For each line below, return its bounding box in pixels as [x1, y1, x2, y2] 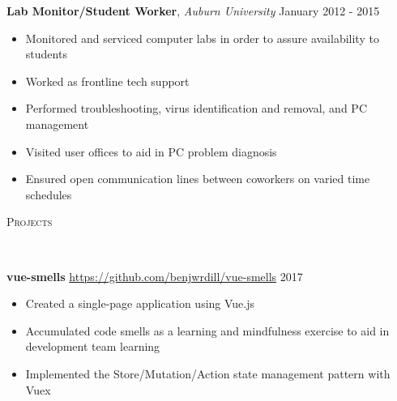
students [25, 45, 67, 62]
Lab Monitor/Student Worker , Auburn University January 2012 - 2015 [6, 2, 380, 19]
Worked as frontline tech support [25, 72, 190, 89]
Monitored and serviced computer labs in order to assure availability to [25, 29, 379, 46]
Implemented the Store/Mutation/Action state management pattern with [25, 365, 391, 382]
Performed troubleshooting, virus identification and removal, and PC [25, 100, 367, 117]
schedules [25, 186, 72, 203]
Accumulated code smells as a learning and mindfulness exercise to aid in [25, 322, 390, 339]
